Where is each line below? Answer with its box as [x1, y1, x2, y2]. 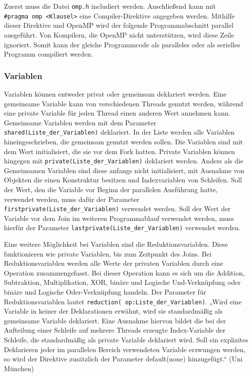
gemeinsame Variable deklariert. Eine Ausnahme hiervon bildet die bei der [4, 315, 226, 325]
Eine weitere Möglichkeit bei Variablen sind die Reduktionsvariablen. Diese [4, 239, 228, 249]
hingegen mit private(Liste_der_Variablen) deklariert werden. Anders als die [4, 156, 244, 166]
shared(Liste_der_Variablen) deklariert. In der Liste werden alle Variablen [4, 127, 235, 137]
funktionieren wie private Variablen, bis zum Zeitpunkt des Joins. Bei [4, 248, 212, 258]
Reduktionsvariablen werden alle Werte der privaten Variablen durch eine [4, 258, 223, 268]
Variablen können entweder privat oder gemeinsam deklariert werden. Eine [4, 88, 227, 99]
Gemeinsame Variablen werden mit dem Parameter [4, 117, 156, 127]
